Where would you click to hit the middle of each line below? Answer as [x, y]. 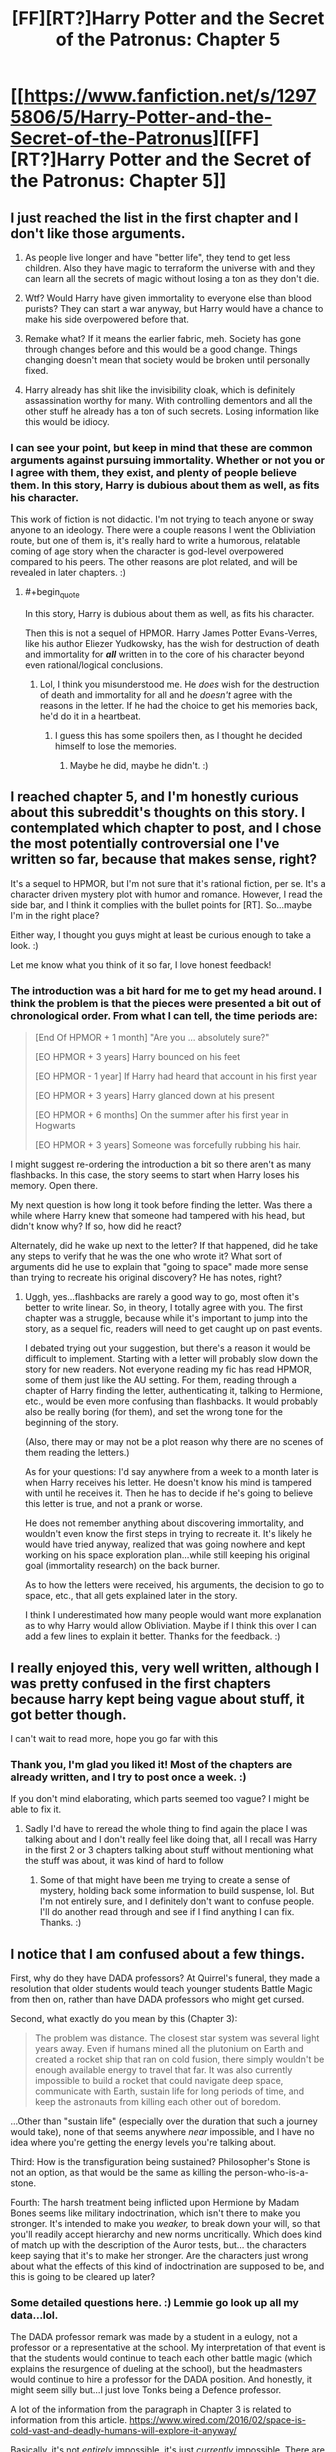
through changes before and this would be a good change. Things [161, 349]
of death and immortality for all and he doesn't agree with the [166, 695]
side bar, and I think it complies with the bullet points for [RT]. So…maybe [161, 904]
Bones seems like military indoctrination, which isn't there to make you [155, 2213]
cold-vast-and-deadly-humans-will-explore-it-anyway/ [123, 2431]
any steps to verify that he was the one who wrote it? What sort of [146, 1256]
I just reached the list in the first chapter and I [154, 217]
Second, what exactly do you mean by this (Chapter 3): [124, 2019]
